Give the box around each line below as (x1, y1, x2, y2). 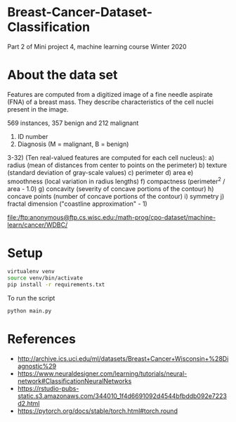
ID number (17, 132, 48, 140)
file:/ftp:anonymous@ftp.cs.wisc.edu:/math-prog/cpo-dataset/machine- (7, 213, 216, 221)
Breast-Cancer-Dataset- (7, 4, 153, 20)
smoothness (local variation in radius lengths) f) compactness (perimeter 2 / (7, 176, 225, 185)
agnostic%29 (17, 362, 57, 370)
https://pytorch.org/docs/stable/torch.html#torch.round (17, 407, 178, 415)
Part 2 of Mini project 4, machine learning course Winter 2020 (7, 42, 188, 51)
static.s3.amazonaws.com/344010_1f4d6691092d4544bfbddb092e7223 (17, 391, 227, 400)
